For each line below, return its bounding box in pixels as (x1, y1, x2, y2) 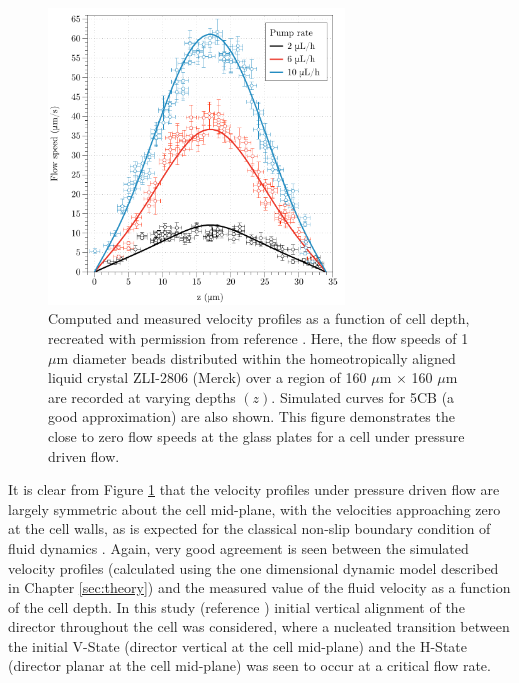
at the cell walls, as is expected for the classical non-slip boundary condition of (8, 518, 491, 539)
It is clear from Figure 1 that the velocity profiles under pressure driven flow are (8, 479, 500, 500)
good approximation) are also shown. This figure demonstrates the (48, 406, 455, 427)
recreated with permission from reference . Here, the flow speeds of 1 (48, 327, 469, 348)
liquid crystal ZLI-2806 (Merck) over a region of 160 (48, 367, 367, 388)
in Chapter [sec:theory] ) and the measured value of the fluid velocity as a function (8, 577, 511, 598)
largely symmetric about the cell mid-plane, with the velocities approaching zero (8, 498, 501, 519)
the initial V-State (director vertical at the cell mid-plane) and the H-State (8, 635, 468, 656)
